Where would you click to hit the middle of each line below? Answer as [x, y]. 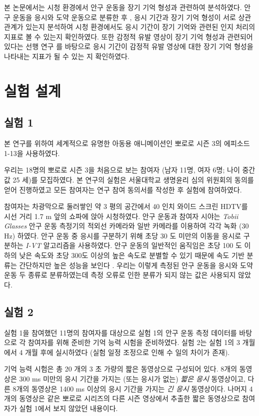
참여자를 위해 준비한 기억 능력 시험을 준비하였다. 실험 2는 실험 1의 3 [134, 342]
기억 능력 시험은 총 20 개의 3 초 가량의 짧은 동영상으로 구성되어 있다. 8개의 [121, 369]
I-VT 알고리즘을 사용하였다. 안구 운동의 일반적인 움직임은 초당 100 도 [134, 245]
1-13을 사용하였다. [32, 153]
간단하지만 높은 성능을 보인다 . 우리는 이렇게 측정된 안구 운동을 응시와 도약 [136, 265]
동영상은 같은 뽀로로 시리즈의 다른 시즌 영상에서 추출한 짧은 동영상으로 [129, 398]
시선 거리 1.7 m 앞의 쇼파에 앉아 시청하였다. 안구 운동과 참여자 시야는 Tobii [121, 216]
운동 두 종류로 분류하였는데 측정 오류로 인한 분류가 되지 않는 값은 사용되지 [120, 275]
